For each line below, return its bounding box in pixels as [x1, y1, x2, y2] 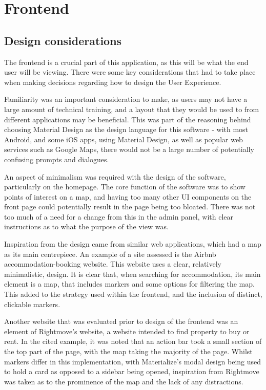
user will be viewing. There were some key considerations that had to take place [4, 67, 256, 77]
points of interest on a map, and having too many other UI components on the [4, 191, 252, 202]
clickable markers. [4, 298, 60, 309]
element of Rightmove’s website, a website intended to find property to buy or [4, 326, 250, 336]
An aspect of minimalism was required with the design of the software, [4, 171, 226, 182]
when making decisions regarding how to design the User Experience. [4, 76, 221, 87]
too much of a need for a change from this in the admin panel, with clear [4, 211, 234, 222]
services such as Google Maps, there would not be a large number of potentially [4, 144, 254, 155]
